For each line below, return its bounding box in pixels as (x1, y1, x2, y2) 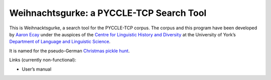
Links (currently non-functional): (9, 57, 76, 63)
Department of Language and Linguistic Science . (9, 39, 110, 45)
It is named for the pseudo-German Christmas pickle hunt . (9, 48, 130, 54)
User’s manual (22, 66, 52, 72)
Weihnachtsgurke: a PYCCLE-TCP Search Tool (9, 7, 207, 18)
